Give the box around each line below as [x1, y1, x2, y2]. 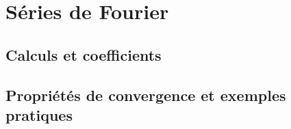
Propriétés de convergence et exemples [5, 84, 286, 105]
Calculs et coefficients [5, 44, 162, 65]
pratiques [5, 104, 73, 125]
